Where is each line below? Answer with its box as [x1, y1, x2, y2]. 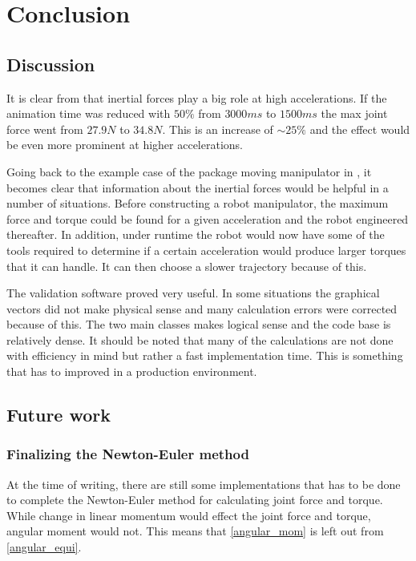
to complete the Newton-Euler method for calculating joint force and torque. [6, 491, 383, 508]
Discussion [6, 51, 95, 76]
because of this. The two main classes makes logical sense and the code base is [6, 316, 391, 333]
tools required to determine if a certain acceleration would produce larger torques [6, 241, 406, 258]
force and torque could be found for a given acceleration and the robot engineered [6, 210, 409, 227]
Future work [6, 402, 111, 427]
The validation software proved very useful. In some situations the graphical [6, 285, 380, 301]
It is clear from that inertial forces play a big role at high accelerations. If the [6, 89, 387, 106]
